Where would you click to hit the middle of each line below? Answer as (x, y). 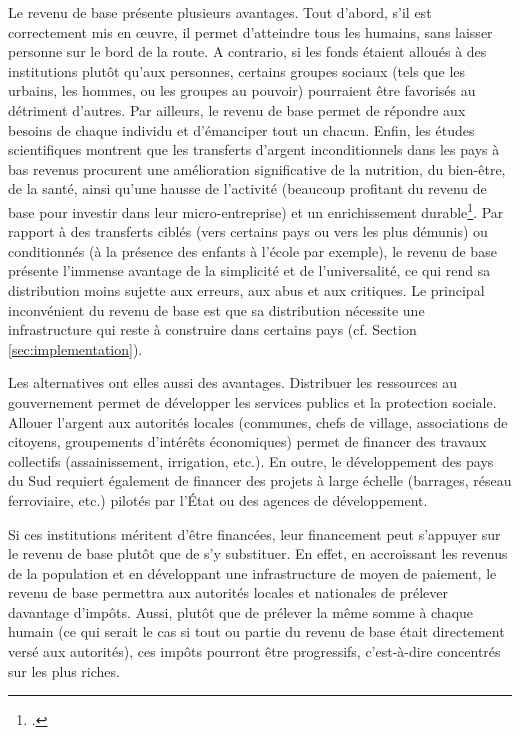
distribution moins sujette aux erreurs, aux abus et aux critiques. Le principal (246, 289)
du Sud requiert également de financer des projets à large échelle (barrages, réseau (260, 480)
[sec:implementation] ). (75, 348)
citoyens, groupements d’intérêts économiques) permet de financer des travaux (247, 441)
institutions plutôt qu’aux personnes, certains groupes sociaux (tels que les (237, 70)
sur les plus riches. (64, 670)
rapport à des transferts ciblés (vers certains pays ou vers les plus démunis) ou (248, 231)
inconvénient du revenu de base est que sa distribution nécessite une (216, 309)
